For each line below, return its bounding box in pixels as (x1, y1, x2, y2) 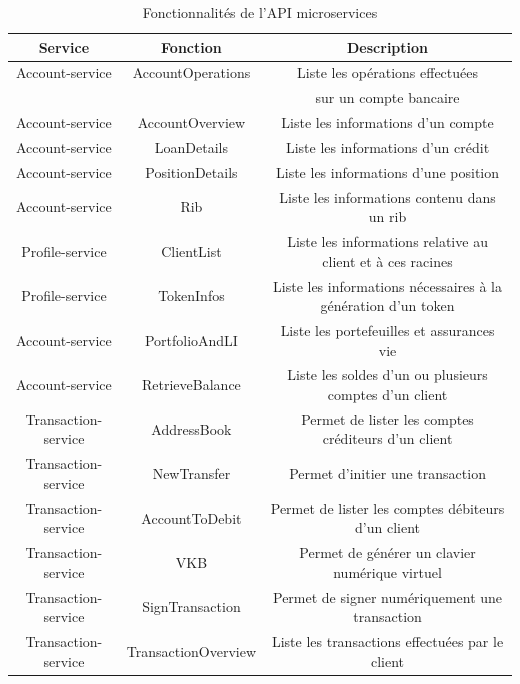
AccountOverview (137, 112, 246, 133)
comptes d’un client (327, 384, 448, 404)
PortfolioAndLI (144, 329, 238, 350)
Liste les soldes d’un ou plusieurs (287, 364, 488, 385)
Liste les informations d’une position (276, 161, 500, 182)
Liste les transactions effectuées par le (271, 631, 504, 652)
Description (347, 36, 429, 57)
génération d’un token (320, 295, 455, 316)
